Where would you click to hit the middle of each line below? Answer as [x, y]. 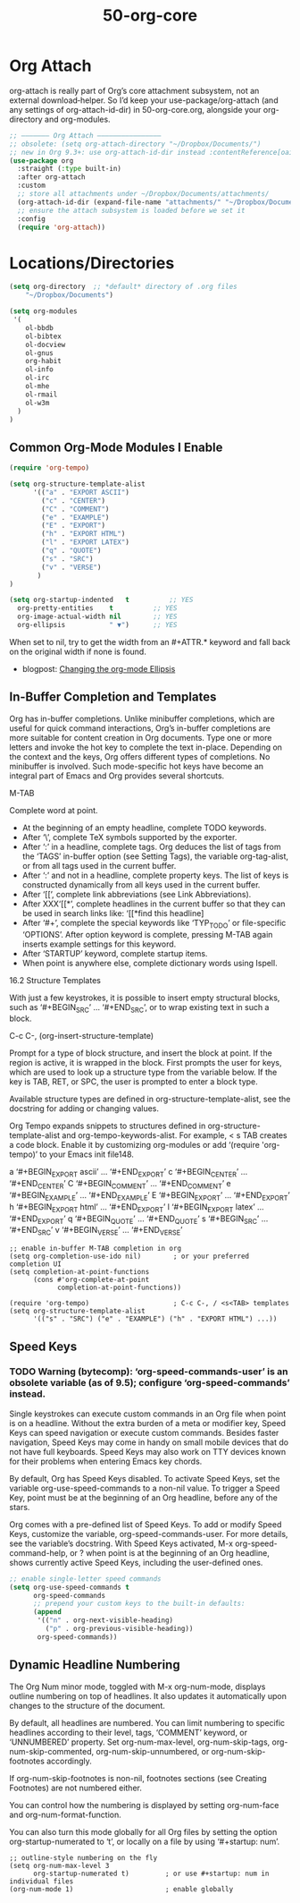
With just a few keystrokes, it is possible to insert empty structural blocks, [145, 998]
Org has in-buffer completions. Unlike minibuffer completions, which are [142, 718]
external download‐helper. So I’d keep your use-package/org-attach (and [144, 100]
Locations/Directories [92, 263]
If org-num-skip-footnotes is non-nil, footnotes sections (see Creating [138, 1778]
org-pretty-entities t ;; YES [97, 608]
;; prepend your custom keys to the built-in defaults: [139, 1604]
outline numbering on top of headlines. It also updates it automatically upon [148, 1695]
